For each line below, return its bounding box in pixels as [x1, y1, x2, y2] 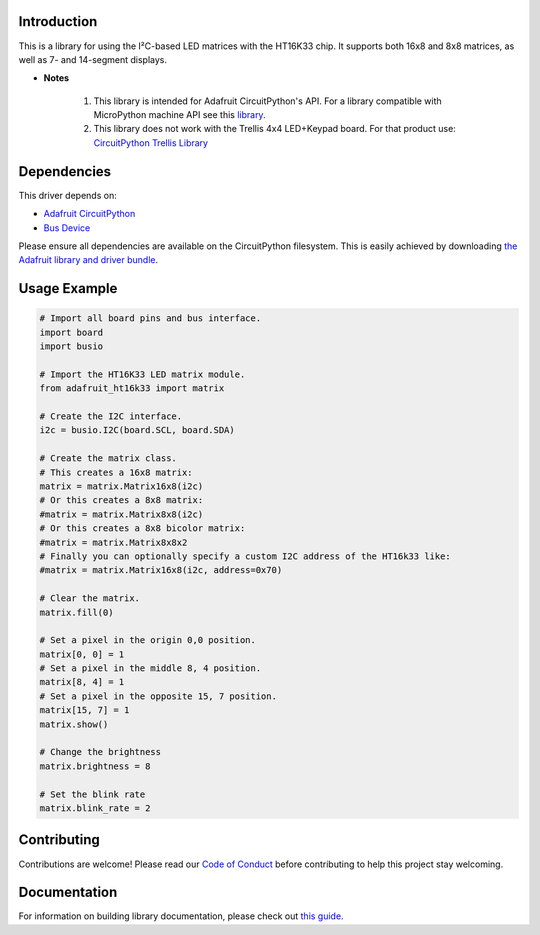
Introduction [18, 13, 98, 30]
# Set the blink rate [39, 788, 146, 800]
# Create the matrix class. [39, 453, 177, 464]
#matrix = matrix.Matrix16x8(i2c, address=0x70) [39, 565, 283, 576]
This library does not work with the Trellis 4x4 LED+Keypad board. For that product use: [93, 123, 457, 135]
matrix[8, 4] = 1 [39, 676, 125, 688]
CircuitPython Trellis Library [93, 136, 209, 149]
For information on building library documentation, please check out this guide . [18, 910, 344, 922]
